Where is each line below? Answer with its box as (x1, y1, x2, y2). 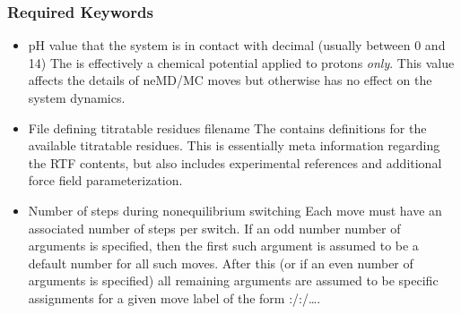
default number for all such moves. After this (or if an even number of (28, 253, 413, 272)
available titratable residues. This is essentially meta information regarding (28, 136, 440, 155)
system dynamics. (28, 89, 126, 106)
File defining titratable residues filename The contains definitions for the (28, 118, 427, 137)
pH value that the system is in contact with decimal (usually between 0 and (28, 36, 446, 55)
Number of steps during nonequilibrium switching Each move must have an (28, 200, 442, 219)
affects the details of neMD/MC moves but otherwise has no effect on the (28, 71, 432, 89)
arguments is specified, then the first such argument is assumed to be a (28, 236, 419, 255)
